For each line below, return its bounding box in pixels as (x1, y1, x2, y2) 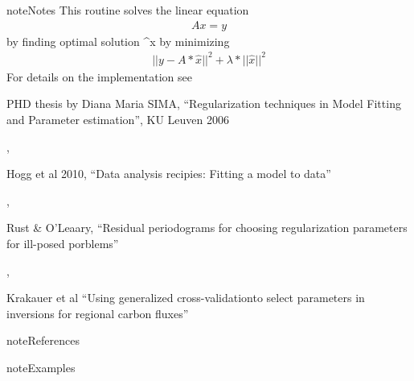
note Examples (6, 358, 76, 375)
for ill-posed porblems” (6, 234, 119, 251)
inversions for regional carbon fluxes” (6, 304, 189, 321)
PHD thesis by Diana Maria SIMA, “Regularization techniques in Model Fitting (6, 95, 401, 112)
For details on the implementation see (6, 68, 192, 85)
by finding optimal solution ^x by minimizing (6, 32, 230, 49)
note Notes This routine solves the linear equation (6, 2, 249, 18)
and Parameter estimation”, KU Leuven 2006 (6, 110, 230, 127)
